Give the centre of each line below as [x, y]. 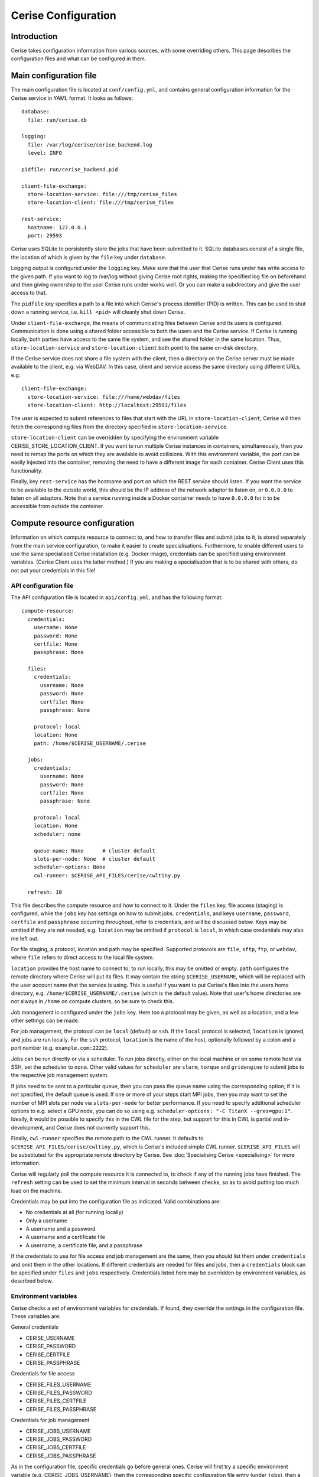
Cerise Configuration [64, 15]
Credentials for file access [43, 1374]
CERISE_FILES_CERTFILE [56, 1401]
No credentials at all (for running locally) [74, 1212]
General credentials [35, 1327]
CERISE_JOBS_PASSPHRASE [61, 1456]
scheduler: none [57, 834]
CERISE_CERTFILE [48, 1354]
